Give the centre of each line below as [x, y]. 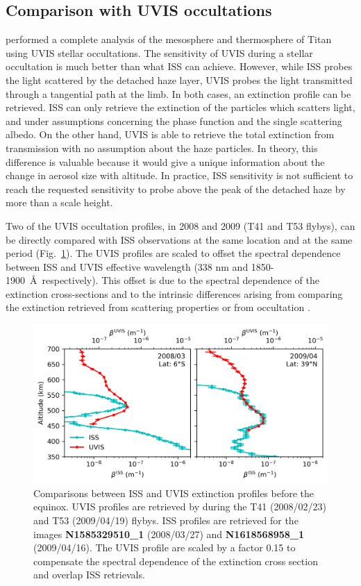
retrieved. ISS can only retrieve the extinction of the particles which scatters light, [180, 107]
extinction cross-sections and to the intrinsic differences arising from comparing [174, 293]
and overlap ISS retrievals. [89, 575]
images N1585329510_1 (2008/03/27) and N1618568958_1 [169, 534]
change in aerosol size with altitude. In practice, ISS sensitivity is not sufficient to [179, 175]
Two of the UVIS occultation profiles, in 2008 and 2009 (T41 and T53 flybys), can [180, 225]
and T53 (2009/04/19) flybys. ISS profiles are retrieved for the [166, 520]
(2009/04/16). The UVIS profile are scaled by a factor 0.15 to [165, 547]
